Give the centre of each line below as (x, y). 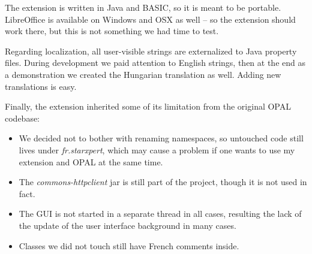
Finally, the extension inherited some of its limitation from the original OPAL (148, 106)
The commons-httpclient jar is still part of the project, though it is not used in (163, 182)
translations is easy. (41, 86)
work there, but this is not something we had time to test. (112, 31)
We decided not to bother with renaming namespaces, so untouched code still (161, 138)
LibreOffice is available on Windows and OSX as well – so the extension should (150, 19)
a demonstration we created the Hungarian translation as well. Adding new (143, 74)
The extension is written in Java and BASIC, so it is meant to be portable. (143, 7)
